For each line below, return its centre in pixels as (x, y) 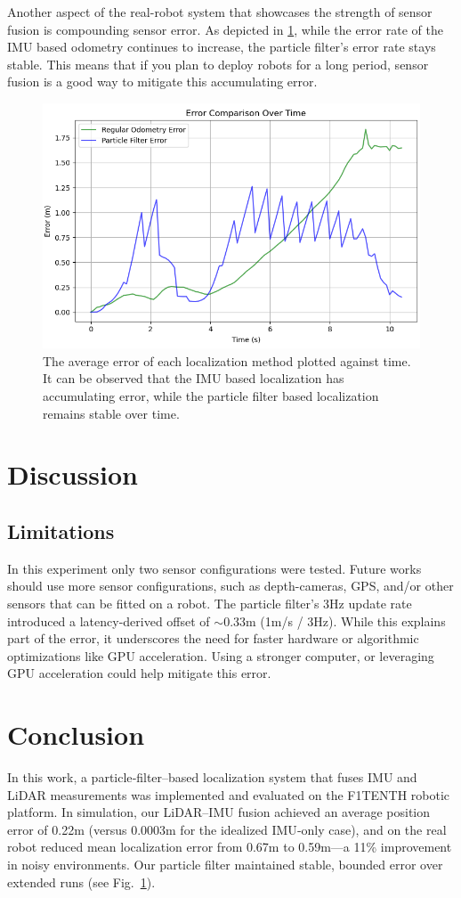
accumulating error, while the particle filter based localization (211, 396)
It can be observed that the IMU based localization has (194, 378)
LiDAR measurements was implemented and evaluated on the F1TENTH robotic (229, 794)
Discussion (73, 474)
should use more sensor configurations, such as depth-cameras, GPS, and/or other (230, 586)
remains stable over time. (111, 413)
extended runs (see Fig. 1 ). (81, 882)
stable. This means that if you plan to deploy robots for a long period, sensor (218, 64)
